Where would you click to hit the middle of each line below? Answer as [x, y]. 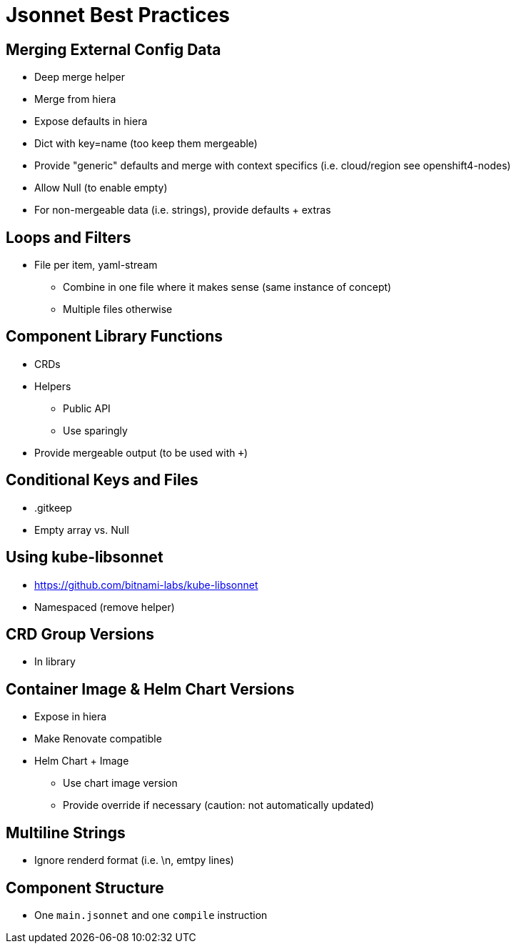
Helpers [53, 386]
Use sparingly [95, 430]
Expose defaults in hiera [91, 121]
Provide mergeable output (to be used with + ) [141, 452]
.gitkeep [53, 507]
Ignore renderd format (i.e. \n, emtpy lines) [134, 860]
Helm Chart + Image [82, 761]
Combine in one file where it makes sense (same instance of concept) [227, 287]
